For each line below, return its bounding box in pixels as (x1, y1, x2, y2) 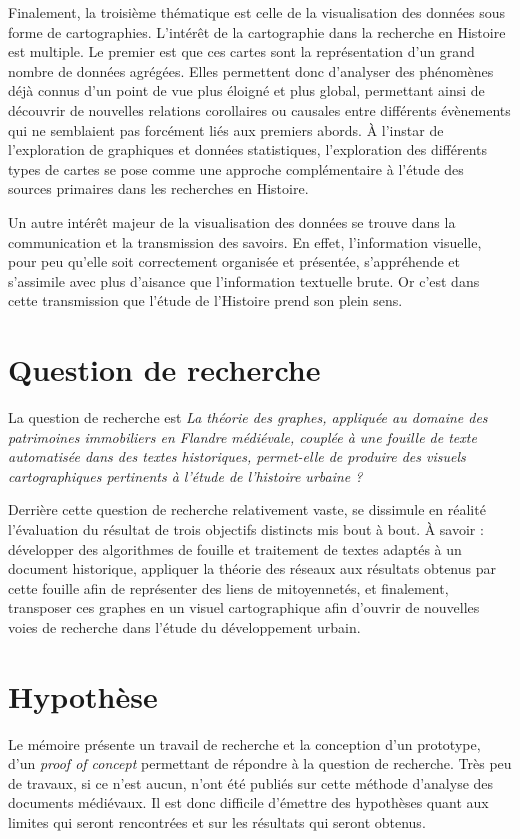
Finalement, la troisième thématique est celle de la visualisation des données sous (8, 2, 506, 22)
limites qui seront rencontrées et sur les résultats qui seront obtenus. (8, 812, 426, 833)
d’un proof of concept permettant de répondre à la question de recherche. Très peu (8, 753, 512, 774)
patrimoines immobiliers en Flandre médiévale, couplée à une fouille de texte (8, 426, 477, 447)
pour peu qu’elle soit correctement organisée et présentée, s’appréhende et (8, 251, 461, 272)
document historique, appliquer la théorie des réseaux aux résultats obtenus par (8, 558, 496, 579)
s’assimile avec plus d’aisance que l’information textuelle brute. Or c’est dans (8, 270, 480, 291)
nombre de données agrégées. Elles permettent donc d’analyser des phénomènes (8, 60, 494, 81)
